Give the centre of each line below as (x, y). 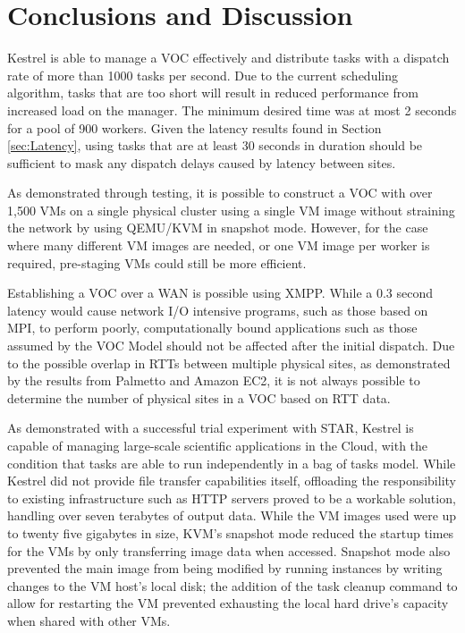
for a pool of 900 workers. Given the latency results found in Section (194, 127)
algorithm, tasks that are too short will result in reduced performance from (213, 93)
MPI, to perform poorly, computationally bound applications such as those (212, 328)
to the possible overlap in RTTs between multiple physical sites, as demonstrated (229, 363)
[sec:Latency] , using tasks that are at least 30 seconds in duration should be (215, 145)
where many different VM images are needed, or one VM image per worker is (219, 245)
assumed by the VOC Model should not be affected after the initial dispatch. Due (231, 346)
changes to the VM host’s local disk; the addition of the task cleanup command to (232, 585)
